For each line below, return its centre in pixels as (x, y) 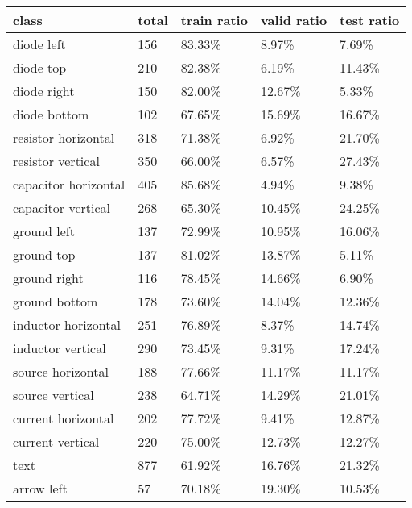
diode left (39, 44)
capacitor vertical (62, 208)
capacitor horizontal (69, 184)
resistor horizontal (64, 137)
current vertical (56, 441)
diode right (44, 91)
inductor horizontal (67, 325)
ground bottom (56, 301)
